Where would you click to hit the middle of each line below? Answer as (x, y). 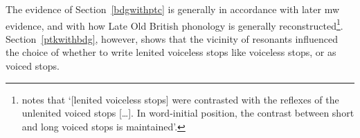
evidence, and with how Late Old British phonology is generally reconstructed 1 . (174, 24)
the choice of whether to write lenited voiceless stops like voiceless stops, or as (171, 52)
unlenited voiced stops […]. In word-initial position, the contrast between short (188, 113)
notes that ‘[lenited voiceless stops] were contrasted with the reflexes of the (180, 99)
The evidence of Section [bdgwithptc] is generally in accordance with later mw (173, 9)
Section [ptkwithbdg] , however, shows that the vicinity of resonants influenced (172, 38)
